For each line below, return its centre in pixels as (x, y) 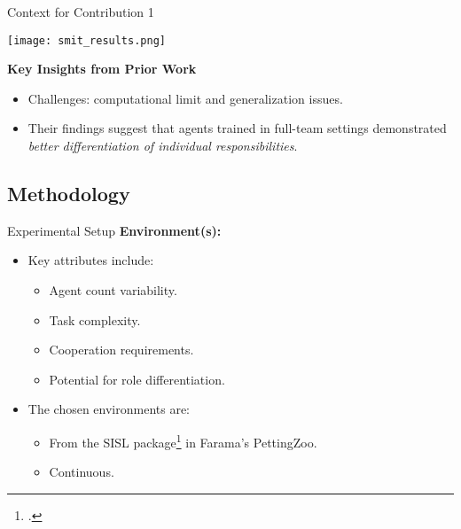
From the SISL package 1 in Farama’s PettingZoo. (183, 440)
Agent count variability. (113, 290)
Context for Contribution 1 (81, 12)
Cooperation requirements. (121, 350)
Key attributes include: (91, 260)
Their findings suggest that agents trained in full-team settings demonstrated (237, 128)
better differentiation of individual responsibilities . (163, 146)
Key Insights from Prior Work (102, 69)
